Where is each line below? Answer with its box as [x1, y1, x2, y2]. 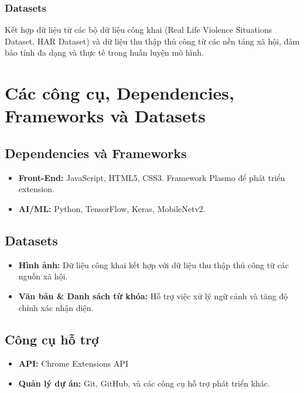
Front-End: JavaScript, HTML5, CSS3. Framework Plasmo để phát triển [18, 171, 285, 183]
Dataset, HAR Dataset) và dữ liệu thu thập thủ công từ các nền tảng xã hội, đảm [5, 35, 300, 47]
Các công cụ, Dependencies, [5, 81, 235, 105]
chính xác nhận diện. [18, 301, 94, 313]
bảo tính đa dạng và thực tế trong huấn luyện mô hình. [5, 46, 204, 59]
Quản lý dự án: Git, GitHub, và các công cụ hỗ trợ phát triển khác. [18, 377, 270, 389]
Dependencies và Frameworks [5, 143, 187, 162]
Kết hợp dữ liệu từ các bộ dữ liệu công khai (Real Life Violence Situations [5, 23, 272, 36]
